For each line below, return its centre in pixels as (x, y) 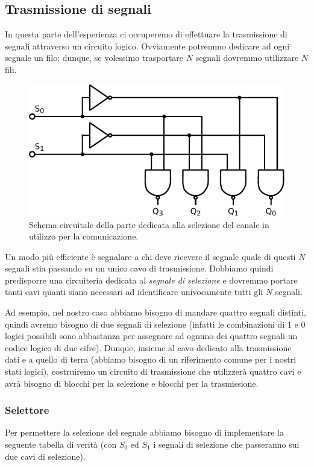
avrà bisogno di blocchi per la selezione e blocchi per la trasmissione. (132, 383)
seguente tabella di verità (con (61, 444)
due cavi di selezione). (45, 456)
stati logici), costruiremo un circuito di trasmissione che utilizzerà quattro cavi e (153, 371)
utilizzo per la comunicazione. (84, 236)
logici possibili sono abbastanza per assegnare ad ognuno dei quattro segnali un (151, 336)
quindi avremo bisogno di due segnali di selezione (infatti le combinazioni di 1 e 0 (155, 324)
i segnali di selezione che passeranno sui (226, 444)
